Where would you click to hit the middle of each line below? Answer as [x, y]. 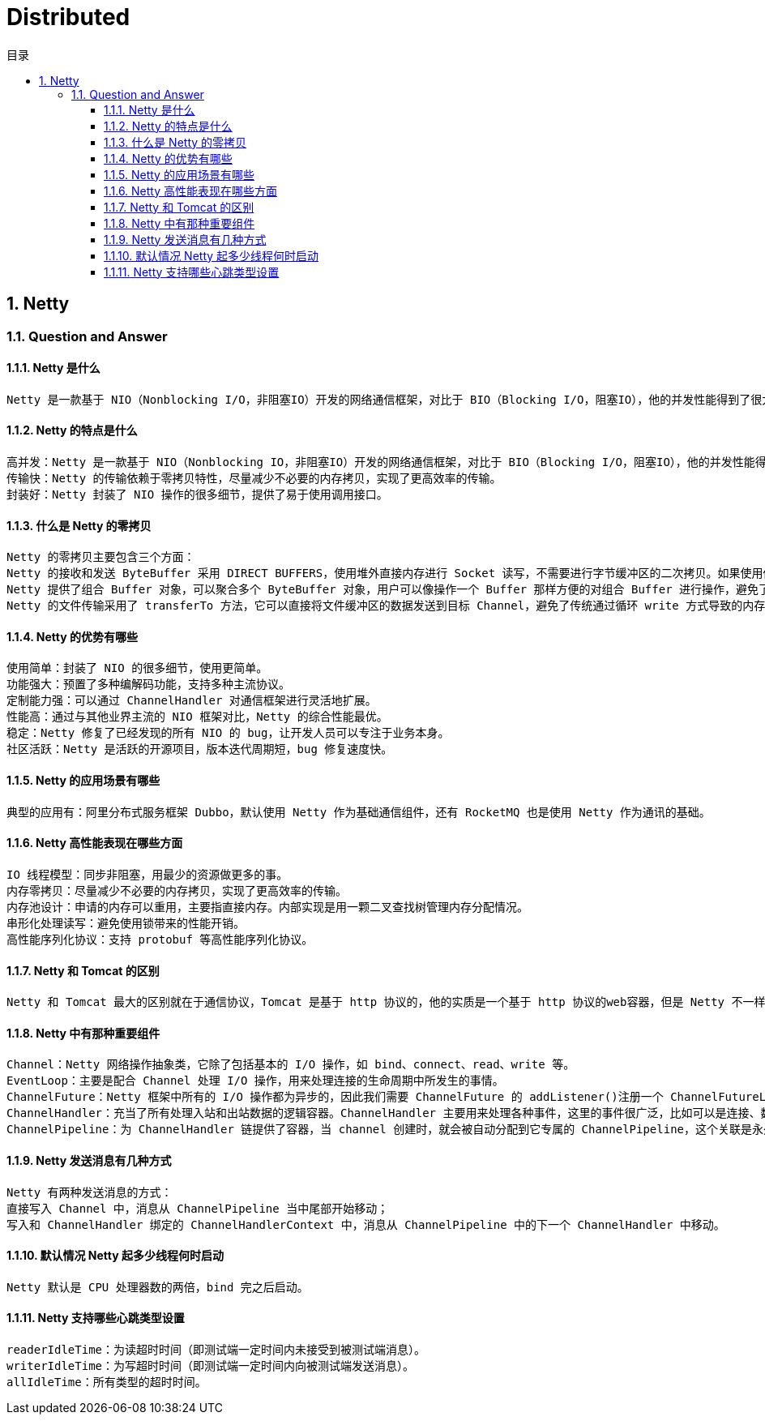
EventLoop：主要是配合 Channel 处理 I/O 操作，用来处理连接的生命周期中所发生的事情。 [255, 1081]
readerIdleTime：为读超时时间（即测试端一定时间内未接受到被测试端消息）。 [216, 1350]
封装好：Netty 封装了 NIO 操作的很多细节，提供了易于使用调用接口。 [197, 495]
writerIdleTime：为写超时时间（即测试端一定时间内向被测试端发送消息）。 [211, 1366]
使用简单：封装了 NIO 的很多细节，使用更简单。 [137, 668]
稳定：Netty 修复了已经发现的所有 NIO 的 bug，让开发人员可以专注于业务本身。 [228, 733]
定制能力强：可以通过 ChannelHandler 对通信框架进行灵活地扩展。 [192, 701]
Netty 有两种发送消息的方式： [90, 1192]
